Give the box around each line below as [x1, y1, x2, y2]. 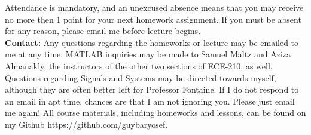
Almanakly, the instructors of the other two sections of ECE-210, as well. [5, 59, 273, 72]
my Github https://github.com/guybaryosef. [5, 118, 168, 130]
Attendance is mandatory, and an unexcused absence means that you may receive [5, 1, 304, 13]
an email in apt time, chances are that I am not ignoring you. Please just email [5, 94, 295, 107]
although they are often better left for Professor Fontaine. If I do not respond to [5, 83, 299, 96]
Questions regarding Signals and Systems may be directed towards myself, [5, 71, 276, 84]
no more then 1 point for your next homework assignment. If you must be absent [5, 13, 301, 25]
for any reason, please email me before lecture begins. [5, 24, 201, 37]
